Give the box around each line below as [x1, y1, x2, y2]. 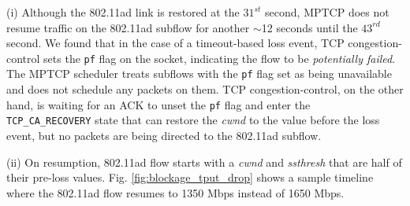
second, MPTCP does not [265, 4, 389, 20]
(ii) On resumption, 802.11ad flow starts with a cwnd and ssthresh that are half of [6, 153, 402, 170]
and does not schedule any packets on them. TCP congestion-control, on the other [6, 81, 404, 97]
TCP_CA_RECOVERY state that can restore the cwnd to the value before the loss [6, 112, 380, 128]
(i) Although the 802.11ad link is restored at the [6, 4, 240, 20]
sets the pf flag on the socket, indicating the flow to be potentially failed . [43, 50, 396, 66]
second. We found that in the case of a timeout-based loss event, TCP [6, 35, 345, 51]
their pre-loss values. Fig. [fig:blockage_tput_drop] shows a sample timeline [6, 169, 374, 186]
